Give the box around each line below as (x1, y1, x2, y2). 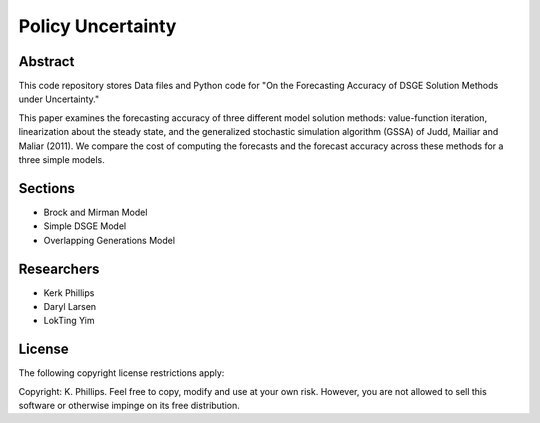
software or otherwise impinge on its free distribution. (18, 400, 240, 412)
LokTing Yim (43, 315, 95, 327)
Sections (18, 180, 75, 197)
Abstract (18, 53, 75, 70)
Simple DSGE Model (43, 220, 127, 232)
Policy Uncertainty (18, 15, 177, 37)
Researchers (18, 260, 100, 277)
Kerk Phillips (43, 286, 95, 299)
